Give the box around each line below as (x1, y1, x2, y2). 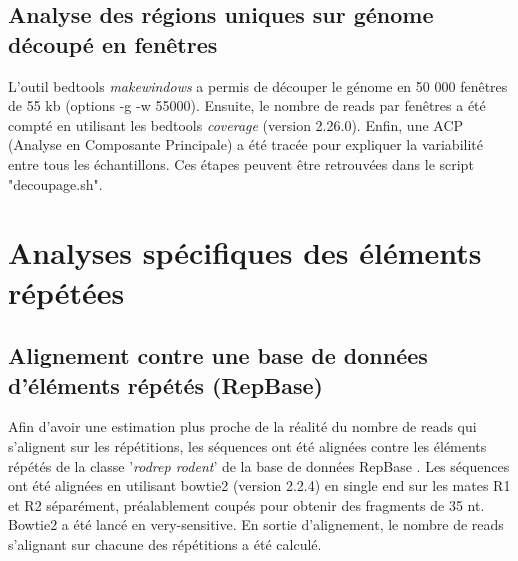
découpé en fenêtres (8, 28, 218, 59)
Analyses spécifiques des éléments (8, 232, 482, 273)
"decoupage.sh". (8, 173, 103, 194)
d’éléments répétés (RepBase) (8, 369, 323, 400)
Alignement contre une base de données (8, 340, 428, 371)
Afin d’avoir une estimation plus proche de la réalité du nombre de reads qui (8, 416, 477, 437)
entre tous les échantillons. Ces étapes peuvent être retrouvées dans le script (8, 153, 474, 174)
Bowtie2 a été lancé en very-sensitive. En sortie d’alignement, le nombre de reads (8, 514, 504, 535)
